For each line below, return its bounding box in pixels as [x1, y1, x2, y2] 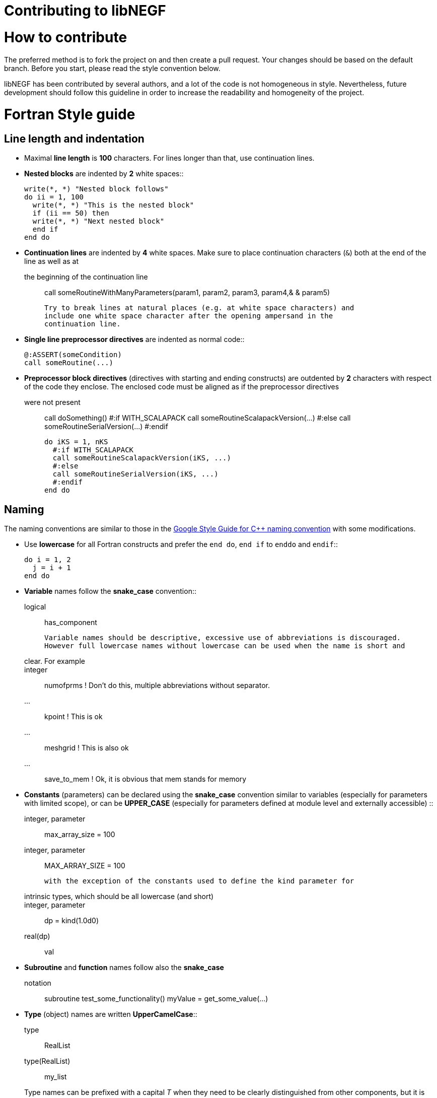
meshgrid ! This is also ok [44, 743, 129, 752]
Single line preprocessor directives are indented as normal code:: [24, 335, 245, 344]
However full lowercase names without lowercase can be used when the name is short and [44, 642, 405, 650]
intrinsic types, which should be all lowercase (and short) [24, 892, 214, 901]
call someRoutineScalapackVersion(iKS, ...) [52, 454, 231, 462]
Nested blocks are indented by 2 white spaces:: [24, 169, 184, 178]
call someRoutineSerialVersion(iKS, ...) [52, 470, 218, 478]
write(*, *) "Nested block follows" [24, 185, 169, 193]
